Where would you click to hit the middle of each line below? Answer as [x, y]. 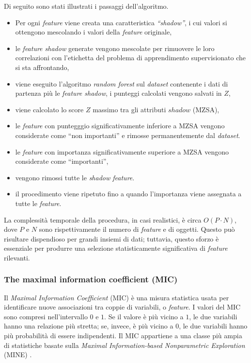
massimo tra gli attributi [129, 109]
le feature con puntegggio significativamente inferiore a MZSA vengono [120, 126]
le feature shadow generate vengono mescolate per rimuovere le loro [115, 48]
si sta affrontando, [42, 67]
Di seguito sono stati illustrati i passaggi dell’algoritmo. [86, 6]
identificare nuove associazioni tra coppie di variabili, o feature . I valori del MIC [122, 307]
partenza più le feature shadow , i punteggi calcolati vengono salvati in [118, 93]
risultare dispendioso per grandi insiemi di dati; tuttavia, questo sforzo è [111, 238]
